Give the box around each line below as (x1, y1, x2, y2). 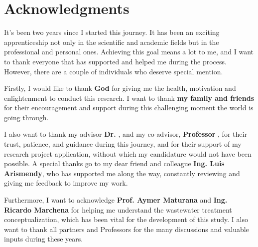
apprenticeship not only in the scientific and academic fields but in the (4, 36, 219, 47)
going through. (4, 112, 49, 122)
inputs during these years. (4, 234, 83, 244)
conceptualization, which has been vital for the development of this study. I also (4, 214, 248, 225)
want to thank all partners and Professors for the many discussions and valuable (4, 224, 249, 234)
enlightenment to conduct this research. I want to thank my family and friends (4, 92, 254, 103)
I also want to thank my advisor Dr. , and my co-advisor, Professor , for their (4, 129, 247, 139)
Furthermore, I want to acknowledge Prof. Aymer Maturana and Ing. (4, 195, 228, 205)
